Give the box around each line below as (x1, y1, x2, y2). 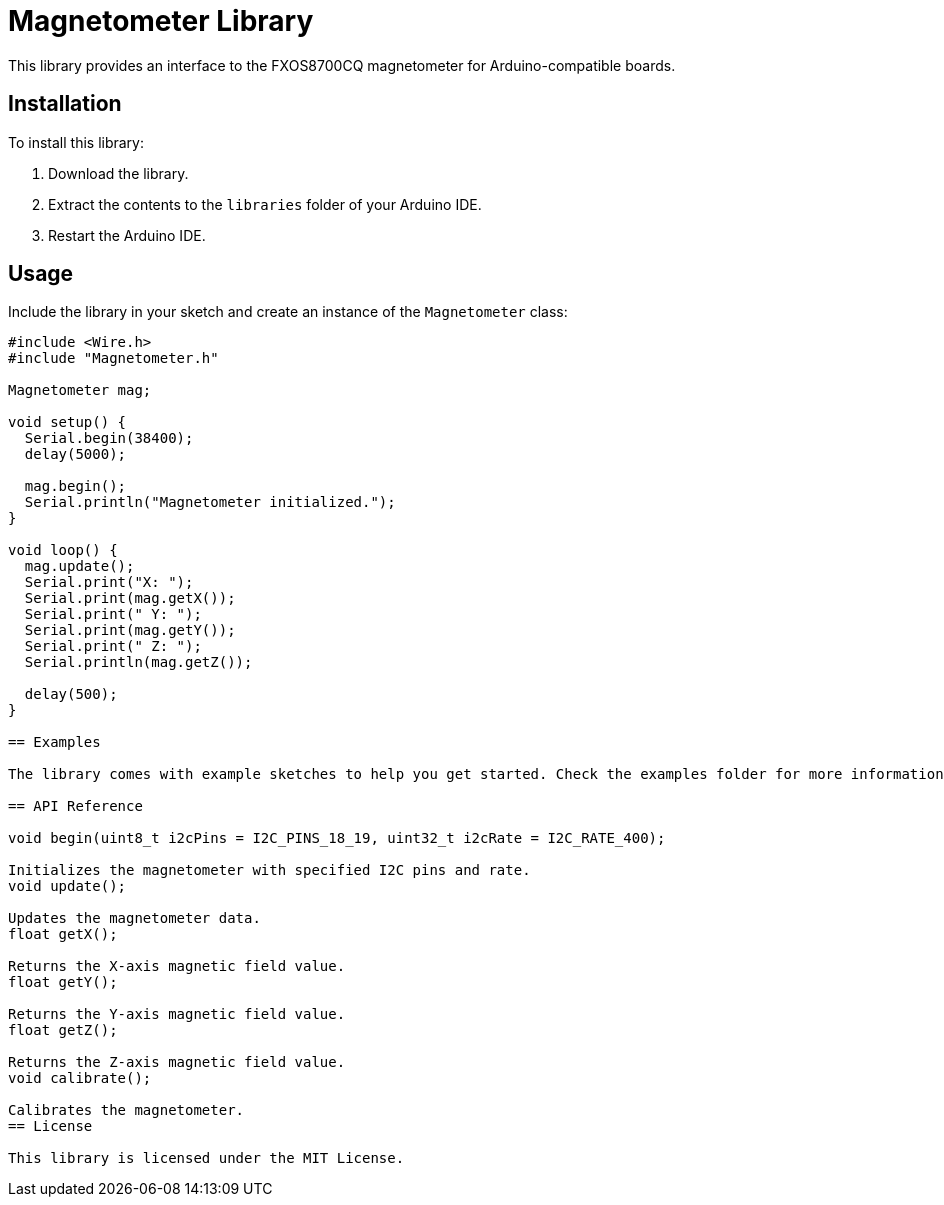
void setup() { (8, 414, 127, 431)
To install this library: (8, 133, 145, 151)
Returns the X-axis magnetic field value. (8, 958, 346, 975)
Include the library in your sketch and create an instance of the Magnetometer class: (8, 303, 568, 321)
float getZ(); (8, 1022, 118, 1039)
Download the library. (48, 164, 189, 182)
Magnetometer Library (8, 4, 314, 38)
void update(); (8, 878, 127, 895)
